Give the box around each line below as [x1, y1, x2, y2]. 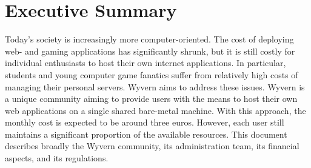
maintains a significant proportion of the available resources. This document [5, 127, 287, 140]
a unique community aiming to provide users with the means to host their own [5, 92, 298, 105]
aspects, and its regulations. [5, 152, 109, 164]
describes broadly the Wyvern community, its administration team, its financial [5, 139, 299, 152]
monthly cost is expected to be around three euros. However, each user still [5, 116, 284, 129]
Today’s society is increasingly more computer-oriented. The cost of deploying [5, 33, 294, 45]
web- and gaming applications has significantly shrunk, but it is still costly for [5, 44, 295, 57]
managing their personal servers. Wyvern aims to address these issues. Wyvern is [5, 80, 305, 93]
